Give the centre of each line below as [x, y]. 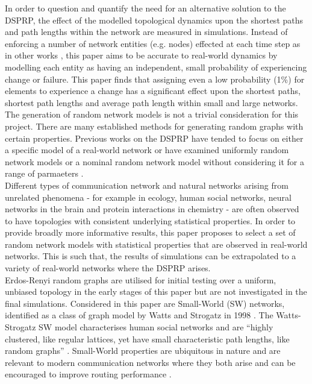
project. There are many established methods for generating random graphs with [154, 126]
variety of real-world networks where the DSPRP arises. [108, 268]
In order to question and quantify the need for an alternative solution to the [145, 8]
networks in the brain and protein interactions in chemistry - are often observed [152, 209]
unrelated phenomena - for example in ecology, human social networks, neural [148, 197]
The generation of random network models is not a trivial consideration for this [152, 114]
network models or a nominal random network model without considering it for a [155, 161]
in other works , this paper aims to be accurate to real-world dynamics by [141, 55]
